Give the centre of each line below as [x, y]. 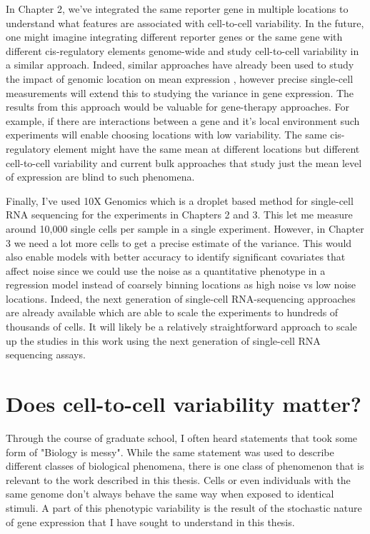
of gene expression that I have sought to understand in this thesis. [150, 522]
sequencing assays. [46, 354]
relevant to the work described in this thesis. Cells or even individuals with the [178, 479]
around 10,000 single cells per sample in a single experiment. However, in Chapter [185, 228]
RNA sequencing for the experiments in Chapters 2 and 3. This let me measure [179, 215]
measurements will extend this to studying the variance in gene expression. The [180, 92]
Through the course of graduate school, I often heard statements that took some [182, 437]
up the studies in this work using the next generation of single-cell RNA [163, 340]
